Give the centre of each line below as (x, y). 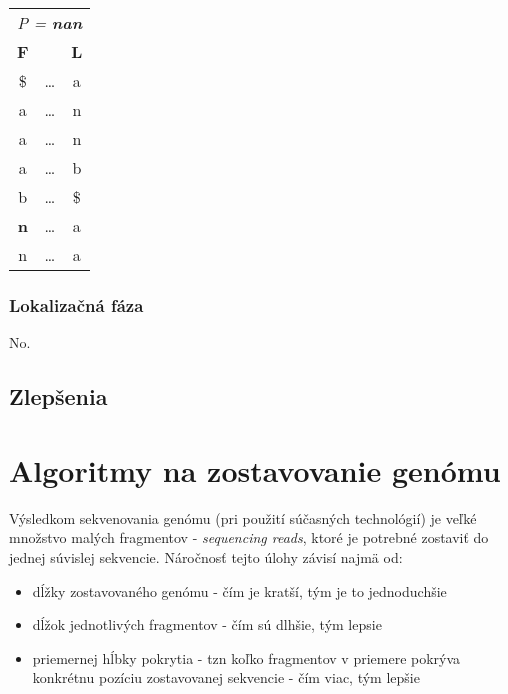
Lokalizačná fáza (76, 304)
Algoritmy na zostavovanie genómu (255, 469)
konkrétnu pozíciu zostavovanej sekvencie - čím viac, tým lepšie (226, 677)
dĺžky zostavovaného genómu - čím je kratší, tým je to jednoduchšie (239, 590)
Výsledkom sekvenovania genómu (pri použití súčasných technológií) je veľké (243, 517)
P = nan (50, 22)
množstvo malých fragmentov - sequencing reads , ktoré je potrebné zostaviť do (249, 537)
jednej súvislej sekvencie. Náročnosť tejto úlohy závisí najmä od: (206, 556)
